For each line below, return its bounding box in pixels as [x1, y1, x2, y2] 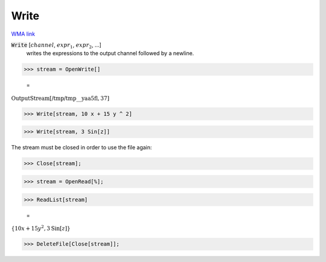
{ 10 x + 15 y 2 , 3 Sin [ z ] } [11, 224, 71, 232]
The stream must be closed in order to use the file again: [11, 144, 152, 151]
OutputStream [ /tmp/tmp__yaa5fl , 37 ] [11, 94, 110, 102]
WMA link [11, 30, 36, 38]
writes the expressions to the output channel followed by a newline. [26, 50, 194, 57]
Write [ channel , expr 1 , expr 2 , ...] [11, 41, 102, 50]
